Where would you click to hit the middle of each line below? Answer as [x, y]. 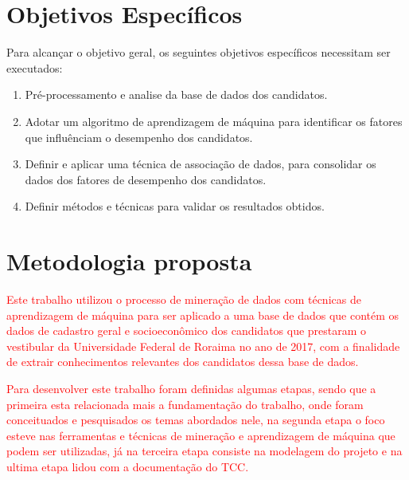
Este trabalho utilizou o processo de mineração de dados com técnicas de [184, 299]
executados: [35, 67]
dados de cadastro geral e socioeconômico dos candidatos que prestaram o [187, 330]
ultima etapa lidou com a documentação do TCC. [128, 466]
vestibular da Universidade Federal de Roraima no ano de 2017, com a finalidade [203, 346]
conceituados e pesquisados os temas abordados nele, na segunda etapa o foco [196, 420]
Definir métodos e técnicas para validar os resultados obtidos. [175, 206]
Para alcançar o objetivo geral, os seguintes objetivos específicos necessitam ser [199, 52]
